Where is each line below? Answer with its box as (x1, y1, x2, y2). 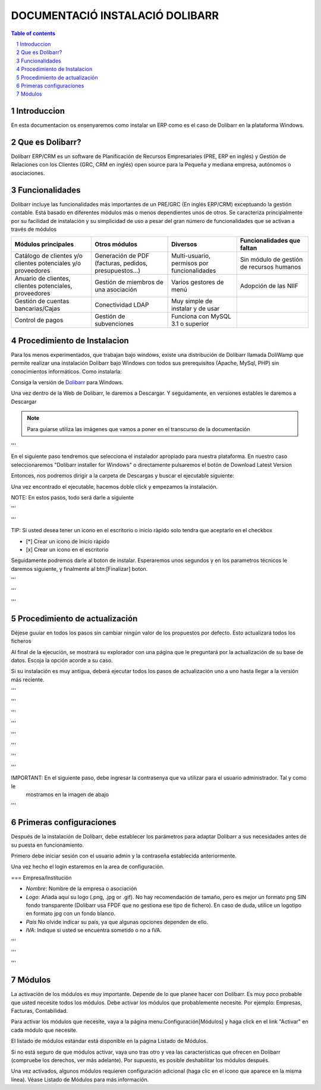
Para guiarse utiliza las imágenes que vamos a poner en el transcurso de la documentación (27, 425, 250, 432)
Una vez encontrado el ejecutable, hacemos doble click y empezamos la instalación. (11, 483, 218, 490)
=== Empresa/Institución (11, 874, 72, 881)
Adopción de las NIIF (240, 282, 298, 290)
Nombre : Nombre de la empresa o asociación (26, 885, 137, 892)
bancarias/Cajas (14, 304, 61, 313)
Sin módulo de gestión (240, 256, 303, 264)
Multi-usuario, (171, 252, 211, 260)
